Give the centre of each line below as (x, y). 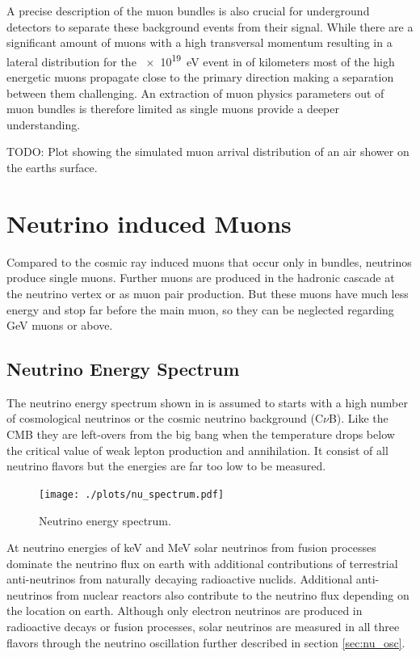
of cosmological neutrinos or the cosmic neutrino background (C (165, 418)
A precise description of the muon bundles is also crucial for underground (188, 11)
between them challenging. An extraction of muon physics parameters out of (195, 93)
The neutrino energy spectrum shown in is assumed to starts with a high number (207, 402)
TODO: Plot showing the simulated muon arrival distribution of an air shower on (208, 152)
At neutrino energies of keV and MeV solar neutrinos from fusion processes (191, 547)
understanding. (44, 124)
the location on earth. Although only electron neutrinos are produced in (185, 611)
